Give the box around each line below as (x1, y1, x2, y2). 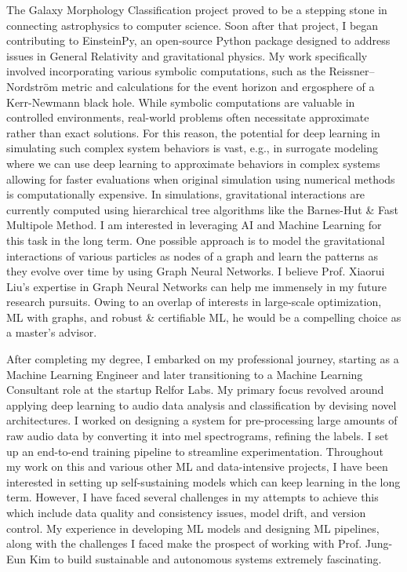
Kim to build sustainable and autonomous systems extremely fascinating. (29, 550, 382, 567)
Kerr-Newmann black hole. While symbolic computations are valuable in (6, 93, 355, 110)
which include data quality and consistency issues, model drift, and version (6, 505, 366, 520)
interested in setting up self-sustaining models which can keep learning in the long (6, 473, 401, 490)
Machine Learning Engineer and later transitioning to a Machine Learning (6, 366, 363, 382)
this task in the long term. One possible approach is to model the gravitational (6, 231, 385, 248)
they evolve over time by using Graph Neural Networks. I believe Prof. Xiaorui (6, 263, 385, 279)
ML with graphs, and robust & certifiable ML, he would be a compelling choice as (6, 308, 402, 325)
